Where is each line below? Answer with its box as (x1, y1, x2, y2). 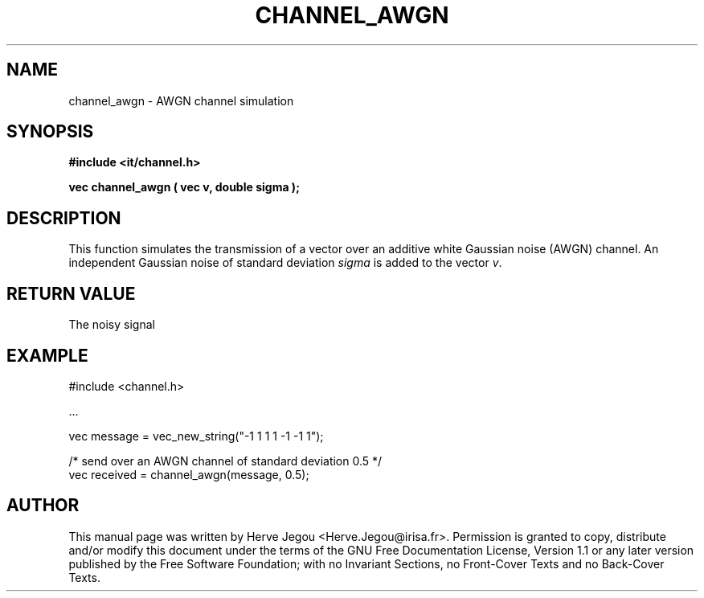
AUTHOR (6, 495, 80, 516)
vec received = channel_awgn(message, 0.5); (68, 467, 309, 481)
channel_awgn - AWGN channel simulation (68, 93, 294, 108)
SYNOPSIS (6, 121, 94, 142)
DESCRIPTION (6, 207, 121, 228)
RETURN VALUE (6, 283, 136, 304)
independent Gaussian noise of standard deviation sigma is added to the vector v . (68, 256, 502, 270)
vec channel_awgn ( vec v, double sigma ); (68, 180, 300, 195)
